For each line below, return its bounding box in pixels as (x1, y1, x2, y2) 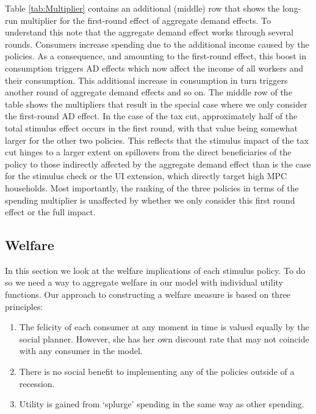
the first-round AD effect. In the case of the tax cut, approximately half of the (5, 109, 298, 122)
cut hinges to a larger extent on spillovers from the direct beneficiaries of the (5, 146, 292, 158)
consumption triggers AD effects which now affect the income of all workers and (5, 61, 304, 74)
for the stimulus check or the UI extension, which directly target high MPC (5, 169, 287, 182)
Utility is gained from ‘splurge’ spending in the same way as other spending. (19, 397, 304, 410)
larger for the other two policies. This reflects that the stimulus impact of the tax (5, 133, 309, 146)
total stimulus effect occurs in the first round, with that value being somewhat (5, 121, 298, 134)
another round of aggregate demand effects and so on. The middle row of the (5, 86, 292, 98)
